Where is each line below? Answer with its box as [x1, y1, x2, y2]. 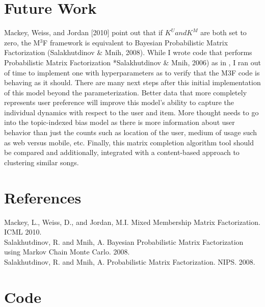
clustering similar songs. [4, 157, 79, 167]
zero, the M [4, 37, 40, 47]
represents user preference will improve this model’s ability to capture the [4, 97, 234, 108]
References [4, 187, 82, 208]
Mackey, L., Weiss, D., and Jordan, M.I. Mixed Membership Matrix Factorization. [4, 216, 260, 227]
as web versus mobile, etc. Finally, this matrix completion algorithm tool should [4, 137, 254, 147]
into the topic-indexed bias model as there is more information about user [4, 117, 235, 127]
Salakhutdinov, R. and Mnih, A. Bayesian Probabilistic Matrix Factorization [4, 236, 244, 247]
